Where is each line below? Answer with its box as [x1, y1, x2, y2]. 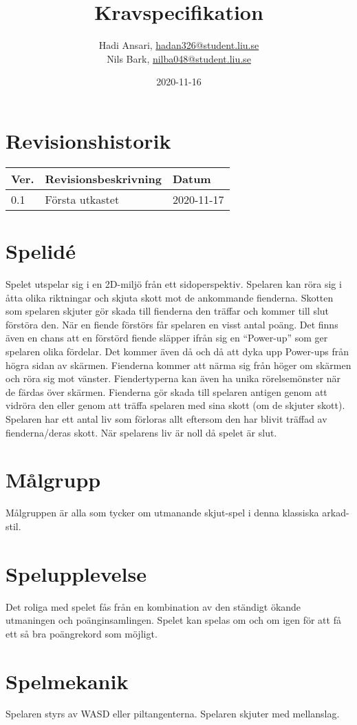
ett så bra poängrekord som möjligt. [6, 626, 158, 640]
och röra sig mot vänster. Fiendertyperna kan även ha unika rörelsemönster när [6, 371, 340, 386]
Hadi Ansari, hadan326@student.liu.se [98, 38, 259, 52]
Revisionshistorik [6, 126, 171, 154]
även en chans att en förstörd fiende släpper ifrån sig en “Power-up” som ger [6, 330, 328, 345]
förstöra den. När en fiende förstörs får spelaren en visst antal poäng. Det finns [6, 317, 338, 331]
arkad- [322, 505, 349, 520]
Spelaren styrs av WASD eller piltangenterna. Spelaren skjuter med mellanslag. [6, 706, 340, 721]
